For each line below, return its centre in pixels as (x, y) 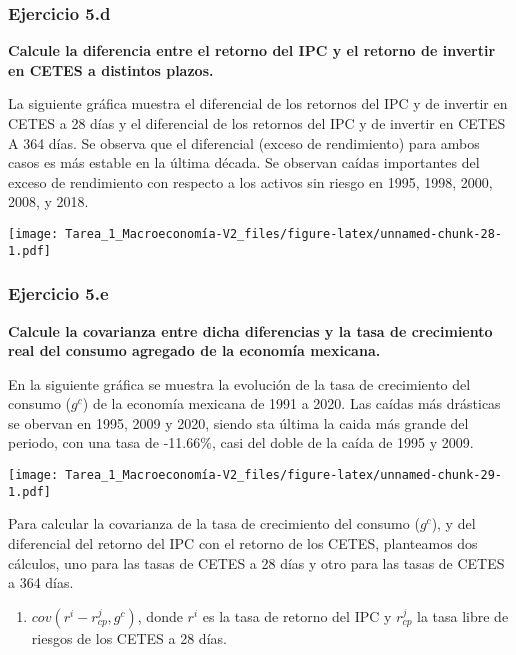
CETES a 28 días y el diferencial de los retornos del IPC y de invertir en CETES (257, 123)
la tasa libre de (463, 615)
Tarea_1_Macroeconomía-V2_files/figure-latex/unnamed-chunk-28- (283, 233)
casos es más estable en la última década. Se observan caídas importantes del (244, 162)
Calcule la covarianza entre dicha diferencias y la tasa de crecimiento (250, 330)
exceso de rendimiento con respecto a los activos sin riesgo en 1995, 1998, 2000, (250, 181)
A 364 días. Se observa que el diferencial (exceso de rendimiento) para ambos (244, 142)
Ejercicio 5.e (58, 293)
